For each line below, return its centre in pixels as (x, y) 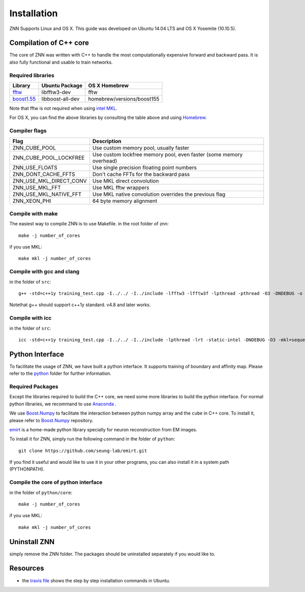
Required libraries (32, 75)
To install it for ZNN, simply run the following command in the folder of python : (92, 439)
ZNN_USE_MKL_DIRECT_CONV (50, 181)
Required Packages (34, 387)
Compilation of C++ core (49, 43)
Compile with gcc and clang (44, 272)
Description (107, 141)
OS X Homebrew (109, 85)
